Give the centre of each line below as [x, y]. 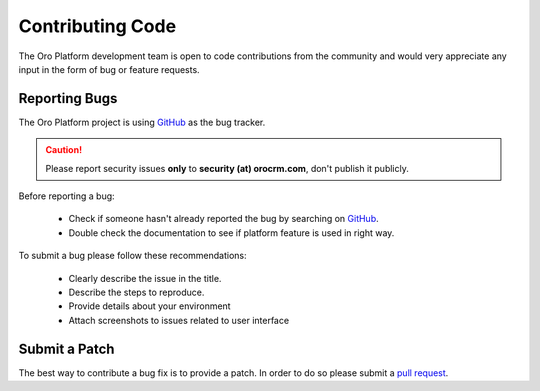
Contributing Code [97, 26]
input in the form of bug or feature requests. [109, 69]
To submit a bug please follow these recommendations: [132, 256]
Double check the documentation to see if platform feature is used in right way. [231, 232]
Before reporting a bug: [66, 196]
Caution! [64, 150]
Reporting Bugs [68, 98]
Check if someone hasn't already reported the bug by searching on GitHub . [223, 219]
